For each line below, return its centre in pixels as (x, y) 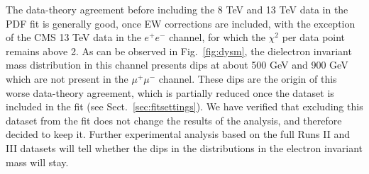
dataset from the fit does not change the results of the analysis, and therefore (174, 120)
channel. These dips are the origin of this (248, 78)
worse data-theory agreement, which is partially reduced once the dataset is (170, 92)
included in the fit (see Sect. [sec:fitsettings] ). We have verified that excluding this (184, 106)
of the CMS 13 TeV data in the (73, 37)
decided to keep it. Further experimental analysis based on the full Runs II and (178, 134)
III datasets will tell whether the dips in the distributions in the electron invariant (184, 147)
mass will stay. (37, 162)
